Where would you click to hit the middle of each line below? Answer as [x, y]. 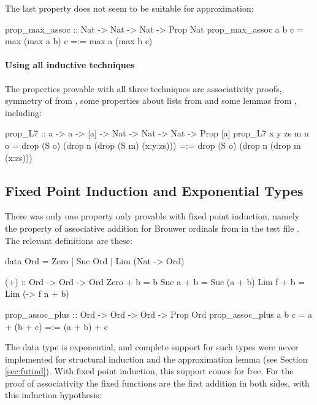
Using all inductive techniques [70, 65]
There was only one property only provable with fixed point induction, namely [152, 216]
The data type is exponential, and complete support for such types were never [152, 347]
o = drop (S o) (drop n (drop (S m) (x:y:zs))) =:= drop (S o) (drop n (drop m [153, 145]
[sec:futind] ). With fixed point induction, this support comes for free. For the [149, 371]
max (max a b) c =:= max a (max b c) [79, 41]
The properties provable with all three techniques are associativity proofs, [143, 88]
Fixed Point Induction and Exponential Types [154, 190]
